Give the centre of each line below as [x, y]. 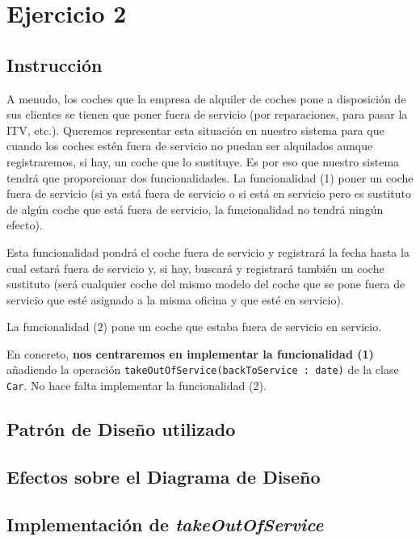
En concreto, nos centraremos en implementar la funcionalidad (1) [190, 353]
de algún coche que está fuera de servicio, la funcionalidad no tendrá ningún [195, 209]
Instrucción [55, 64]
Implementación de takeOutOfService [165, 524]
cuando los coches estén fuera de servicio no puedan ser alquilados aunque [190, 146]
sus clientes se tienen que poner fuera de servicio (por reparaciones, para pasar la [207, 114]
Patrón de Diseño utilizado [121, 429]
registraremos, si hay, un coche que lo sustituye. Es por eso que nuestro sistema [203, 161]
